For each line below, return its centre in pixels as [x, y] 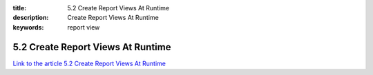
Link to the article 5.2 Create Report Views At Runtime [89, 63]
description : [31, 18]
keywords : [28, 27]
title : [20, 8]
